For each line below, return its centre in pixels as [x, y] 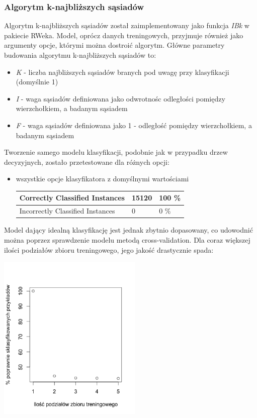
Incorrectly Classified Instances [67, 211]
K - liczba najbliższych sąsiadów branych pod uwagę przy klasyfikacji [122, 72]
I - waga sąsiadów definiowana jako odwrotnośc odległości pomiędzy [120, 98]
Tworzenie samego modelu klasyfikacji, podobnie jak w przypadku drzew [116, 152]
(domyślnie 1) [37, 82]
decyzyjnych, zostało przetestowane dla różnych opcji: [87, 162]
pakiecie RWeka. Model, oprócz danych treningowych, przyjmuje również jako [124, 35]
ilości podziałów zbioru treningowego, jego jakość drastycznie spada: [109, 249]
